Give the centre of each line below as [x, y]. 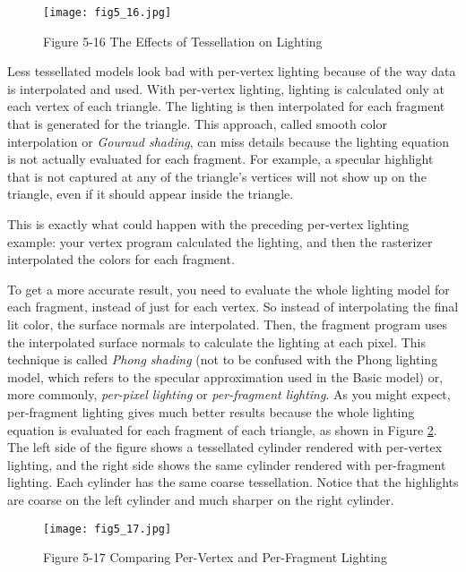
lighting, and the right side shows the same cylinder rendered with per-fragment [227, 464]
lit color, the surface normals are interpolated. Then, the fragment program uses [228, 324]
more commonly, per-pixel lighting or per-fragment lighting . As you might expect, [229, 394]
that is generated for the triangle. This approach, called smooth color [197, 124]
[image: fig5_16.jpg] [108, 13]
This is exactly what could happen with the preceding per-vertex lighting [208, 224]
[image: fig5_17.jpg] [108, 529]
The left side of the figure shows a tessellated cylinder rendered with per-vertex [225, 447]
